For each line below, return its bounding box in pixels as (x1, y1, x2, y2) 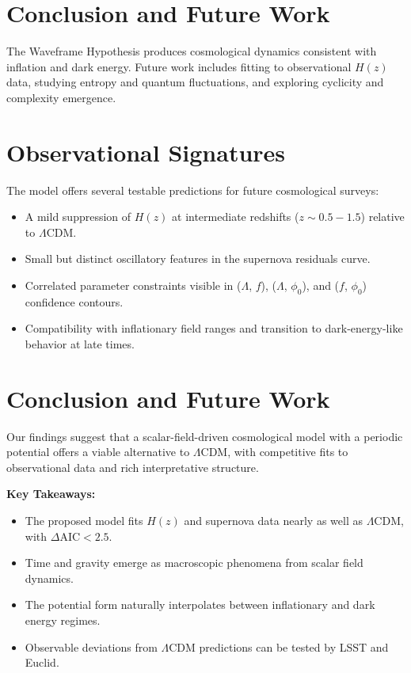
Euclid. (25, 654, 59, 671)
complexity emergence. (6, 89, 116, 105)
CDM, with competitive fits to (200, 443, 348, 460)
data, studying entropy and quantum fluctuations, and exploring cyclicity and (6, 74, 384, 90)
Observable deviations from (25, 638, 158, 655)
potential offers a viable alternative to (6, 443, 190, 460)
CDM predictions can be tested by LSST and (169, 638, 389, 655)
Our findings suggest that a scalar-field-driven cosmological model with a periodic (6, 428, 403, 444)
